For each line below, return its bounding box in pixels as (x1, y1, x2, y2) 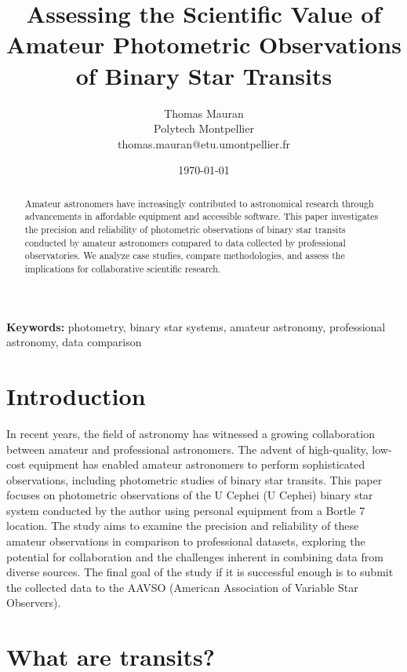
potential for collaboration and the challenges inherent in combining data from (6, 548, 383, 564)
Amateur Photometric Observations (6, 28, 402, 60)
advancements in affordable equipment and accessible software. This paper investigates (24, 210, 379, 223)
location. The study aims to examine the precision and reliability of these (6, 517, 359, 534)
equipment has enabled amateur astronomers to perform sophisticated (28, 456, 365, 473)
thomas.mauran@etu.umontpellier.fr (118, 135, 290, 152)
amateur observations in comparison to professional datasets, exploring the (6, 533, 365, 550)
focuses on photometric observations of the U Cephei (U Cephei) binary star (6, 487, 373, 503)
